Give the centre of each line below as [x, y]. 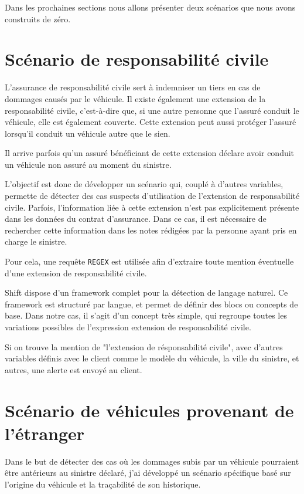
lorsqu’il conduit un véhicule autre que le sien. [88, 133]
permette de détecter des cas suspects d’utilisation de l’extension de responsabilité [152, 196]
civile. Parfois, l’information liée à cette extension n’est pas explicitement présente [152, 207]
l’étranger [45, 433]
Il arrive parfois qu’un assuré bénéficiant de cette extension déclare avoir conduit [150, 153]
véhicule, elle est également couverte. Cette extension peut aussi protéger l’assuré [151, 122]
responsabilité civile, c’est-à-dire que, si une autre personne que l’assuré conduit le [152, 110]
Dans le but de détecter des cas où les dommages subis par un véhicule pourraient [152, 461]
